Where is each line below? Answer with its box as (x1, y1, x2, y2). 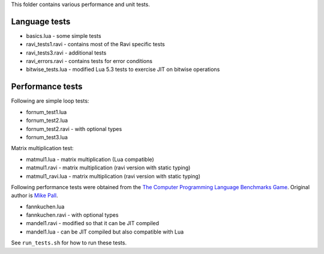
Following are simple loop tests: (11, 97, 89, 104)
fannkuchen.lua (26, 203, 65, 210)
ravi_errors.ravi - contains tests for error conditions (26, 58, 153, 65)
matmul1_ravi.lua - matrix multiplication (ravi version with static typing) (26, 172, 201, 180)
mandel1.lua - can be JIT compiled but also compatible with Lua (26, 228, 184, 235)
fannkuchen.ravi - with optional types (26, 211, 119, 219)
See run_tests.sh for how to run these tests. (11, 239, 127, 246)
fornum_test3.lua (26, 133, 68, 141)
